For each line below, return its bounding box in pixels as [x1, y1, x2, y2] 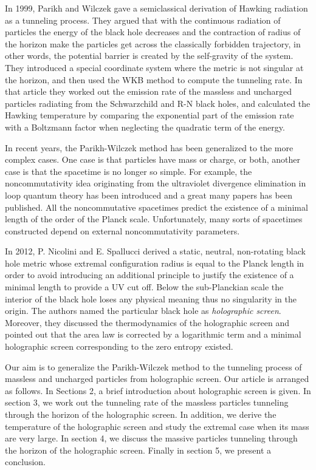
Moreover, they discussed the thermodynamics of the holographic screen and [5, 316, 290, 329]
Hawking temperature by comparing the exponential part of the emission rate [5, 109, 294, 121]
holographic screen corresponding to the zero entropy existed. [5, 340, 233, 353]
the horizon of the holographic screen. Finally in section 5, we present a [5, 443, 272, 456]
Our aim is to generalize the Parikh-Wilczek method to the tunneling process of [5, 360, 302, 373]
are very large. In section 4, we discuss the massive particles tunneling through [5, 432, 298, 444]
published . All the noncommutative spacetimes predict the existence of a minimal [5, 200, 308, 213]
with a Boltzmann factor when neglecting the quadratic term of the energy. [5, 120, 285, 133]
